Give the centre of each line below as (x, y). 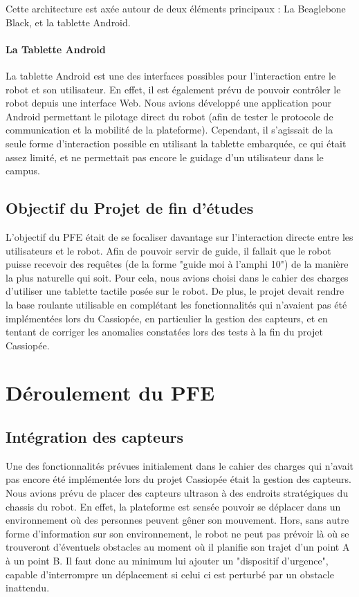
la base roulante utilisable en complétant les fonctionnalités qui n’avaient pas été (176, 304)
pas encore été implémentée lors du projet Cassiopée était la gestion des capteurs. (178, 479)
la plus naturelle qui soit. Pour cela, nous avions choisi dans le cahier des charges (177, 277)
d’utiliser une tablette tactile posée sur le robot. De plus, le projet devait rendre (175, 291)
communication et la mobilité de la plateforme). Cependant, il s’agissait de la (169, 130)
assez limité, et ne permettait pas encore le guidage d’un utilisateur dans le (165, 157)
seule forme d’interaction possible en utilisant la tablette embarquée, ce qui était (176, 143)
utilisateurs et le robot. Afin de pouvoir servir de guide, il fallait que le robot (168, 250)
